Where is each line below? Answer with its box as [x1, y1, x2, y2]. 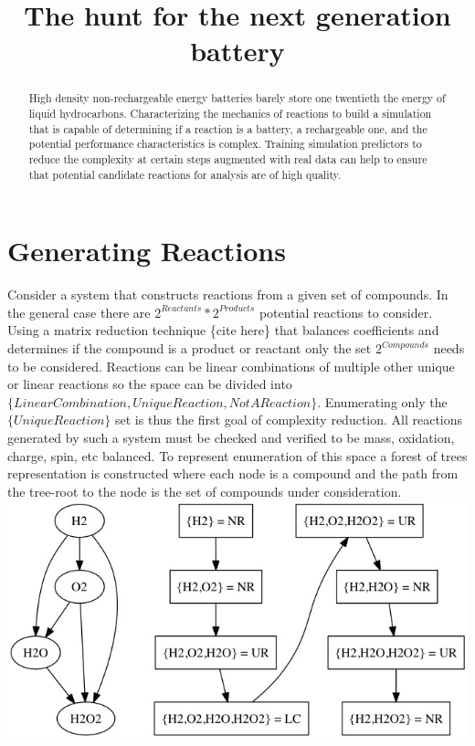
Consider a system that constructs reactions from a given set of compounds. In [7, 285, 449, 304]
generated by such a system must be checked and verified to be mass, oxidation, [7, 427, 455, 447]
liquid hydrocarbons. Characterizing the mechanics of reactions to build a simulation [28, 106, 432, 121]
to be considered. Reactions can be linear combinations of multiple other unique [7, 356, 455, 375]
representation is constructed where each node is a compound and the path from [7, 464, 459, 483]
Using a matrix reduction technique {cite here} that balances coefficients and [7, 320, 439, 340]
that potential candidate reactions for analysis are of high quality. [28, 166, 342, 182]
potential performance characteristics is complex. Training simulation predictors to [28, 136, 422, 152]
